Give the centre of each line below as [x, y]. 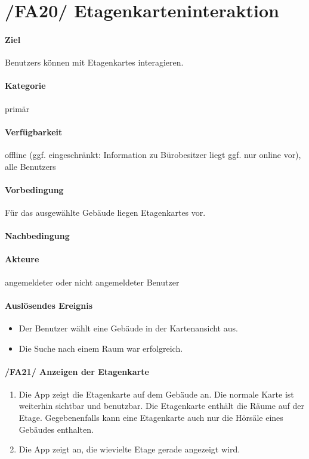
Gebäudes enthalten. [56, 429]
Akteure [22, 259]
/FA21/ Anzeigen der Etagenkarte [77, 371]
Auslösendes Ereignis [49, 305]
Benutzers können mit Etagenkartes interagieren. [94, 62]
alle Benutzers [30, 166]
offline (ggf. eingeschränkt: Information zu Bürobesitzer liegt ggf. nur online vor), [153, 154]
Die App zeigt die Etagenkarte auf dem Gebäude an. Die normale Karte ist [156, 394]
